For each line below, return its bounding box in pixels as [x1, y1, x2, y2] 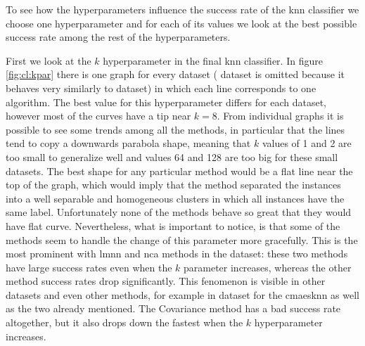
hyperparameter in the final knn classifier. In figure [103, 53, 323, 68]
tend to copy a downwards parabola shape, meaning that [6, 136, 251, 150]
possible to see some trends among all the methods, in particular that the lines [6, 122, 345, 136]
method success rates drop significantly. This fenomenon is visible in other [6, 274, 326, 288]
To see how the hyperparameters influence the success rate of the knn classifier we [6, 2, 359, 16]
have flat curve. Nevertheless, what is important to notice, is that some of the [6, 218, 340, 233]
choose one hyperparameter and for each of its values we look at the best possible [6, 15, 357, 30]
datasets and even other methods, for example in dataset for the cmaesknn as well [6, 287, 359, 302]
